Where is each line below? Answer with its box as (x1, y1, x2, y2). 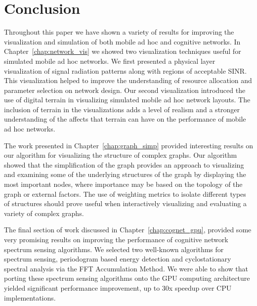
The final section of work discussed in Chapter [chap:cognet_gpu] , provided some (4, 224, 252, 235)
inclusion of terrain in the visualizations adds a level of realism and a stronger (4, 104, 240, 114)
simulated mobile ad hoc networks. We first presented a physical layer (4, 55, 215, 66)
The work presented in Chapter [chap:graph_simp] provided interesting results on (4, 140, 253, 150)
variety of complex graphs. (4, 208, 84, 218)
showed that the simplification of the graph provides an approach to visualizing (4, 159, 244, 170)
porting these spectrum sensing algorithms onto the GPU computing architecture (4, 273, 250, 283)
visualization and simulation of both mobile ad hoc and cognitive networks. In (4, 36, 241, 46)
